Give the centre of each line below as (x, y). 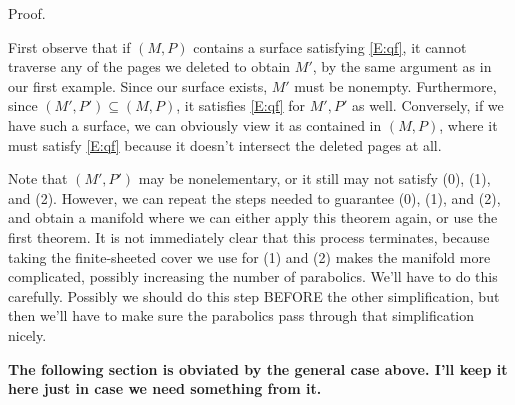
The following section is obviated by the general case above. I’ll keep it (258, 368)
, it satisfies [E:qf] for (241, 105)
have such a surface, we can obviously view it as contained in (195, 124)
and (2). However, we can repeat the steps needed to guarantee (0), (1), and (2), (254, 197)
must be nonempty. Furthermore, (395, 85)
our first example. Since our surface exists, (138, 85)
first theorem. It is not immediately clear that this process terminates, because (249, 236)
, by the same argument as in (402, 66)
